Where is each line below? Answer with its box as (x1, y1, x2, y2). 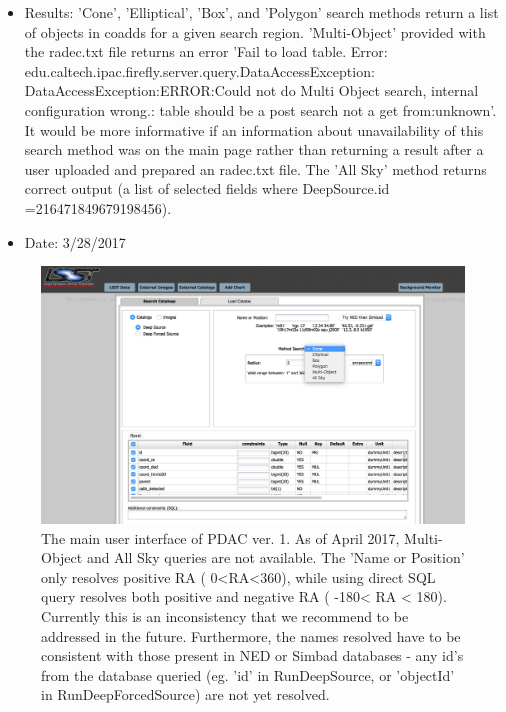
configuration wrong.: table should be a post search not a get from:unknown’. (24, 99, 497, 120)
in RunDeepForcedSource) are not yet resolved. (41, 684, 330, 705)
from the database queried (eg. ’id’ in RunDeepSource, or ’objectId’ (41, 664, 455, 685)
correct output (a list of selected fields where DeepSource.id (24, 178, 390, 199)
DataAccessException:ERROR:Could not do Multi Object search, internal (24, 80, 479, 101)
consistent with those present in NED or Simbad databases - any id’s (41, 645, 464, 666)
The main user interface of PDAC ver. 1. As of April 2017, (41, 527, 400, 548)
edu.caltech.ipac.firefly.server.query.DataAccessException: (24, 60, 375, 81)
